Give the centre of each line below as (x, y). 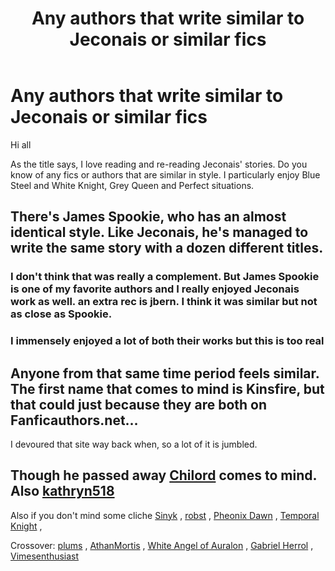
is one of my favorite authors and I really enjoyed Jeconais (155, 289)
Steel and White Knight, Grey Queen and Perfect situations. (132, 185)
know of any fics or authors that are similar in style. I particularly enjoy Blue (165, 174)
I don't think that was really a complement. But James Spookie (165, 277)
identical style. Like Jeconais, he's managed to (159, 232)
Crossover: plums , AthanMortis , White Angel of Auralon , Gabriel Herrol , (162, 545)
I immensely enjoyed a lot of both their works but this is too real (167, 341)
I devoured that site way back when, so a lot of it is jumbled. (134, 444)
